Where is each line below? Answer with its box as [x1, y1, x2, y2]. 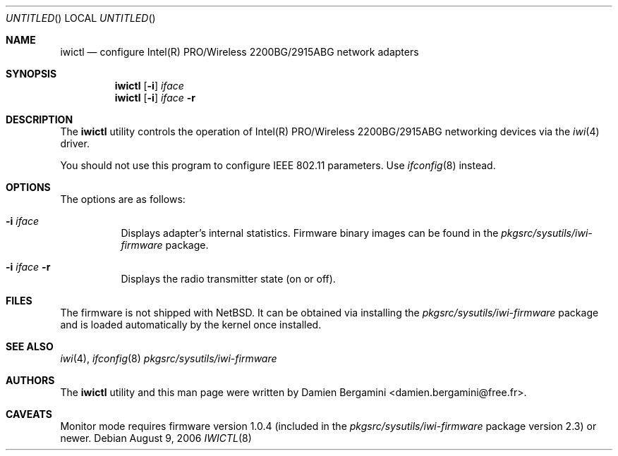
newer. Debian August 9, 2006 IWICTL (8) [60, 432, 252, 444]
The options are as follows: [60, 193, 186, 205]
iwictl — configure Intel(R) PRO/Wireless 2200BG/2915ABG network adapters [60, 46, 419, 58]
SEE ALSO [6, 340, 54, 352]
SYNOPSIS [6, 68, 57, 80]
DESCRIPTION [6, 113, 73, 125]
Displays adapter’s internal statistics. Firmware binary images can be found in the [121, 227, 499, 239]
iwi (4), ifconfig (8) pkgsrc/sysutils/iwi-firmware [60, 352, 277, 364]
